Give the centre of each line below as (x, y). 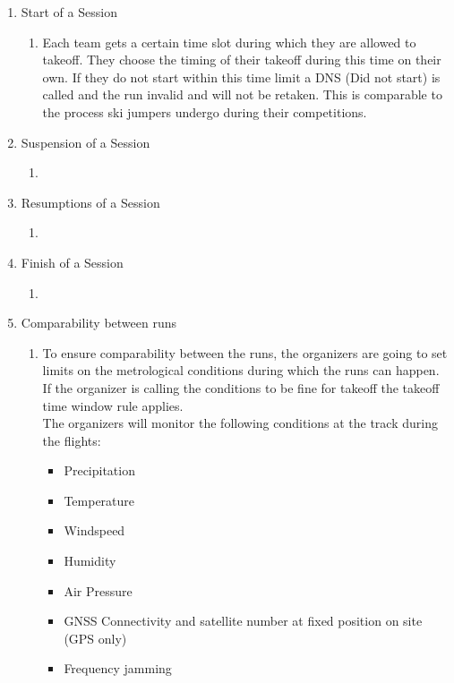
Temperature (99, 500)
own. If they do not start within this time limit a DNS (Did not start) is (241, 77)
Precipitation (99, 470)
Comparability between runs (99, 323)
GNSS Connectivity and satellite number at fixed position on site (243, 621)
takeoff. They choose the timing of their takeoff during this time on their (242, 60)
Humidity (90, 561)
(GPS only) (95, 638)
